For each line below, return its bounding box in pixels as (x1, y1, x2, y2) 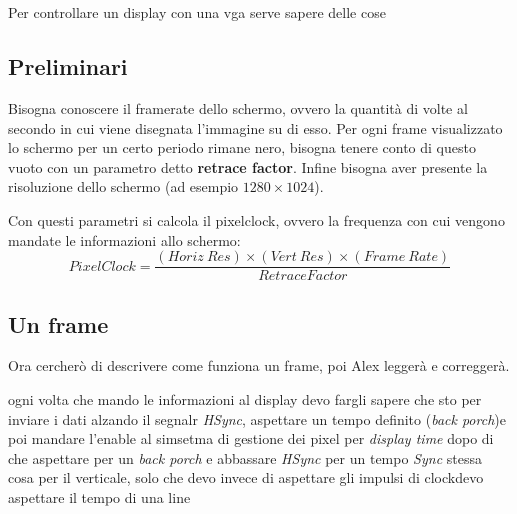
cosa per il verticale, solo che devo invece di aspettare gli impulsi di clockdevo (8, 467, 484, 488)
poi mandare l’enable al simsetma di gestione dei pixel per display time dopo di (8, 428, 494, 449)
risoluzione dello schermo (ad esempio (8, 176, 239, 197)
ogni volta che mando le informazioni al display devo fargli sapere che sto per (8, 389, 482, 409)
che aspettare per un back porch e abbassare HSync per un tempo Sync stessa (8, 447, 482, 468)
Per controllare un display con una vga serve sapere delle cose (8, 2, 386, 23)
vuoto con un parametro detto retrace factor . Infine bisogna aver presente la (8, 156, 488, 177)
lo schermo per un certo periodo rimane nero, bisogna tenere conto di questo (8, 137, 476, 158)
